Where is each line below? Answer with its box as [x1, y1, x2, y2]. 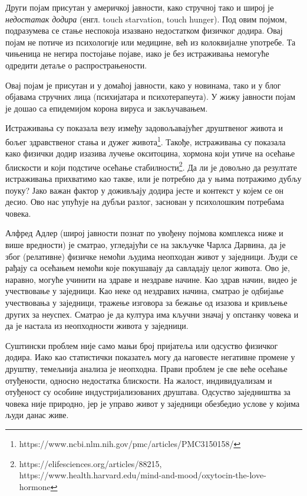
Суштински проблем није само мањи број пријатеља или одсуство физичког [5, 339, 278, 351]
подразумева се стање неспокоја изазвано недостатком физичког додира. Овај [5, 24, 283, 37]
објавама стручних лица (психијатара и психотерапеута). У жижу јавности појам [5, 90, 296, 103]
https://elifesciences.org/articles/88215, [19, 457, 162, 469]
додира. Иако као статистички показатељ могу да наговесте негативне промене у [5, 351, 295, 363]
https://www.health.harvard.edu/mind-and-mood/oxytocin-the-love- [19, 469, 266, 481]
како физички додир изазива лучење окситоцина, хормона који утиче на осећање [5, 147, 295, 159]
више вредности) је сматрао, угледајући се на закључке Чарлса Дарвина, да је [5, 239, 286, 250]
